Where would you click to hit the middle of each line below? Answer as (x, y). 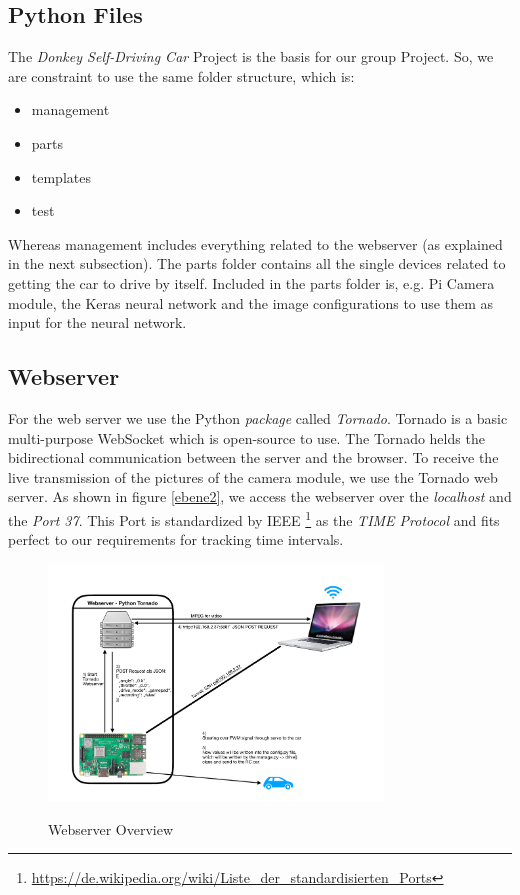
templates (61, 176)
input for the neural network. (97, 322)
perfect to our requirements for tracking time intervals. (176, 539)
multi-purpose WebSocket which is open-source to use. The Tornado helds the (246, 437)
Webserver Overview (111, 828)
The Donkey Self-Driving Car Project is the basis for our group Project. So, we (251, 56)
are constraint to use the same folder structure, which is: (181, 75)
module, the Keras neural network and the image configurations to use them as (251, 302)
